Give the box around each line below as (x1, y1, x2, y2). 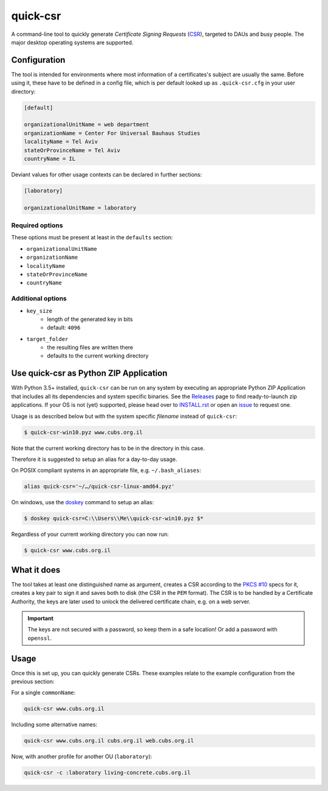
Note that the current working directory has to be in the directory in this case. (11, 445, 205, 452)
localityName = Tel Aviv (24, 138, 98, 146)
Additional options (11, 294, 67, 303)
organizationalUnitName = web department (24, 121, 149, 128)
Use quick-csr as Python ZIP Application (11, 368, 168, 379)
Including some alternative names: (11, 721, 97, 728)
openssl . (27, 634, 52, 642)
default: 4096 (47, 324, 81, 331)
